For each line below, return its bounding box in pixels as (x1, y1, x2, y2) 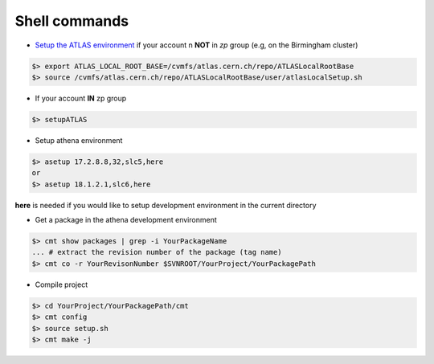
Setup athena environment (35, 135, 123, 145)
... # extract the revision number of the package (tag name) (31, 247, 282, 257)
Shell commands (14, 12, 129, 30)
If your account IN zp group (35, 93, 127, 103)
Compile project (35, 280, 88, 289)
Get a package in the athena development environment (35, 215, 217, 225)
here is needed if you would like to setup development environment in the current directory (14, 200, 317, 210)
